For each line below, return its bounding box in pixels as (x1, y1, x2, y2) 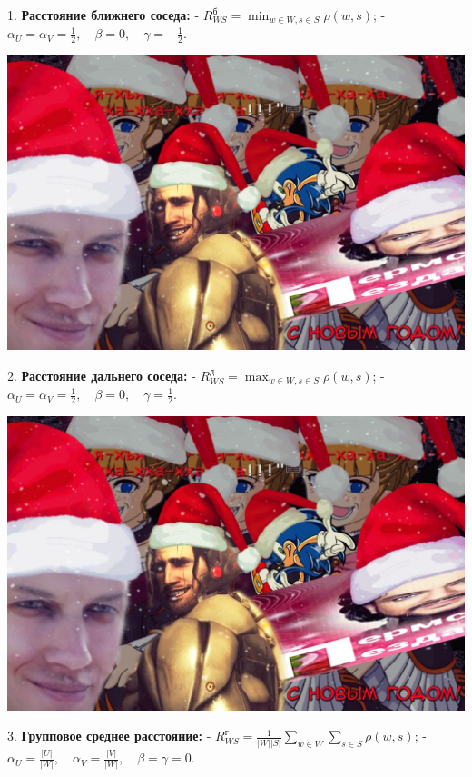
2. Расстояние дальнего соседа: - (7, 365, 196, 384)
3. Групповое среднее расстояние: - (7, 726, 211, 745)
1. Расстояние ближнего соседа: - (7, 5, 200, 24)
